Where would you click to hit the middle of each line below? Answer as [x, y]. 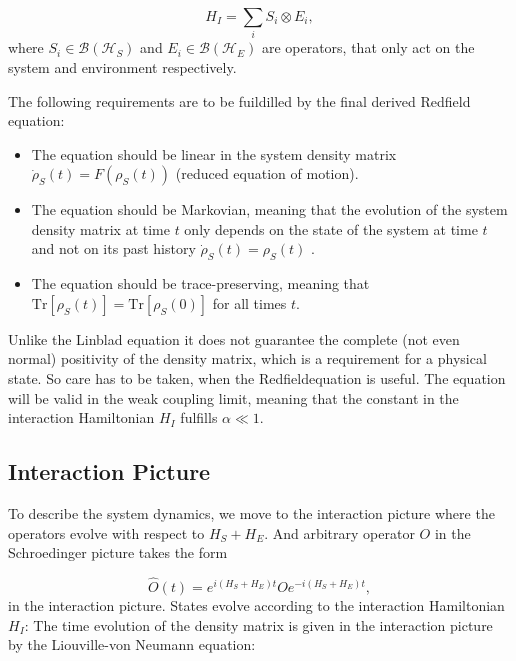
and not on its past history [113, 248]
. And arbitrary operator [339, 532]
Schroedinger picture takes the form [118, 552]
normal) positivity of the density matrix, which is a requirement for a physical [247, 358]
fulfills [199, 417]
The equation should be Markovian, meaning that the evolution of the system [269, 209]
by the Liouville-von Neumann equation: [132, 644]
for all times [249, 302]
